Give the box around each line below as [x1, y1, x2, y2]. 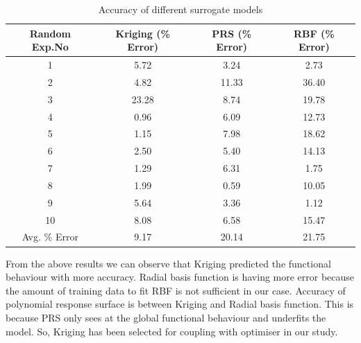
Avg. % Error [22, 229, 78, 244]
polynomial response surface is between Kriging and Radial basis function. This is [6, 297, 354, 311]
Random [29, 26, 71, 40]
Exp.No [31, 39, 69, 54]
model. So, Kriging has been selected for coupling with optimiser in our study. [6, 324, 338, 338]
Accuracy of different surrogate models [98, 2, 263, 16]
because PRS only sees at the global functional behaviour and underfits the [6, 310, 326, 324]
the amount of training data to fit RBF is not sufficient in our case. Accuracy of [6, 283, 346, 297]
